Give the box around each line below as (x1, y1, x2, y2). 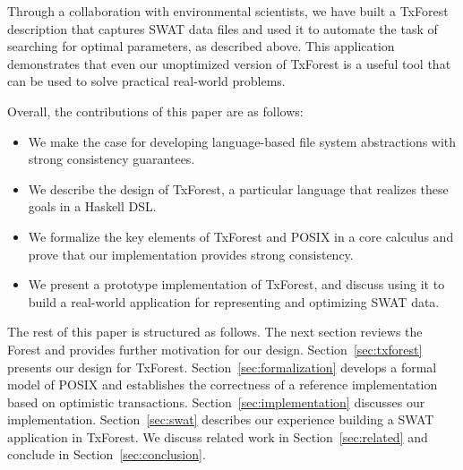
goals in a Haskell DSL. (28, 197, 157, 216)
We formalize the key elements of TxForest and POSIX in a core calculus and (28, 226, 454, 245)
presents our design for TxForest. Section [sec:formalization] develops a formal (7, 357, 437, 376)
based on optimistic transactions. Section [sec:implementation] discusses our (7, 392, 425, 411)
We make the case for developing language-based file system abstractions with (28, 132, 457, 150)
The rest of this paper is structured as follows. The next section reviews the (7, 322, 423, 341)
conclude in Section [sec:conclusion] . (7, 445, 206, 464)
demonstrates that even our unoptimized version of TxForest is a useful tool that (7, 54, 451, 73)
